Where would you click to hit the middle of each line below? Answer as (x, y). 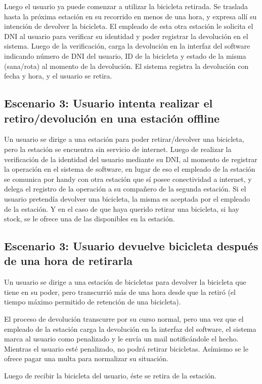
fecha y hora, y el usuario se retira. (58, 76)
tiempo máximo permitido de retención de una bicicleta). (93, 302)
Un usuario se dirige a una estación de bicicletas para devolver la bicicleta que (125, 282)
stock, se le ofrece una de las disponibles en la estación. (90, 219)
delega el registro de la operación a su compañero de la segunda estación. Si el (125, 189)
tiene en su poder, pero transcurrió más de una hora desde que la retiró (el (120, 292)
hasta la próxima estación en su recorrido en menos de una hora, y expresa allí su (130, 16)
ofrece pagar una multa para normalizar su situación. (86, 358)
